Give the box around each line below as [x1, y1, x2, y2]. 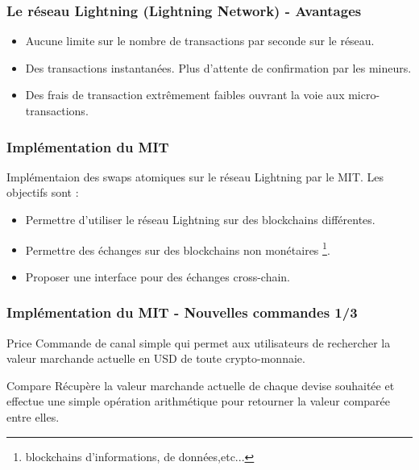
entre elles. [6, 409, 60, 426]
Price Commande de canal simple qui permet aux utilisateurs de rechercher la [6, 334, 391, 351]
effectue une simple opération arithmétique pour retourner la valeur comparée [6, 393, 390, 410]
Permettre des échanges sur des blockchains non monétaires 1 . [25, 239, 330, 258]
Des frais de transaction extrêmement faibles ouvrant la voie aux [25, 86, 345, 103]
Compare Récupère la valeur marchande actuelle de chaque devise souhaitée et [6, 376, 395, 393]
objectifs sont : [6, 184, 79, 201]
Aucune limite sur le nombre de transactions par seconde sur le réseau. [25, 32, 375, 49]
